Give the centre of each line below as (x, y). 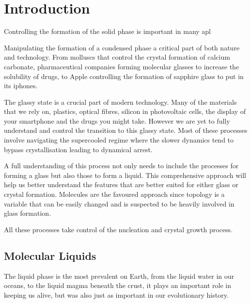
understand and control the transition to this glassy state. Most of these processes (126, 130)
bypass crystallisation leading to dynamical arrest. (78, 149)
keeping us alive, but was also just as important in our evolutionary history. (116, 295)
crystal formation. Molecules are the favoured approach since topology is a (114, 194)
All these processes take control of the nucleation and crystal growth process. (118, 229)
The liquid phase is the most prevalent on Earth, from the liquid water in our (119, 276)
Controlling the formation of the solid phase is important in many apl (107, 31)
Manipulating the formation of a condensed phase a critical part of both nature (122, 47)
